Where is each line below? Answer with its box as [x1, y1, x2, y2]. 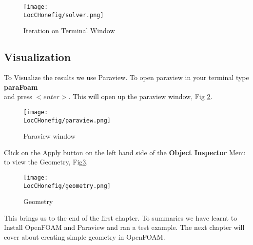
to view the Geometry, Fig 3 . [4, 157, 88, 167]
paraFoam [4, 82, 38, 92]
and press [4, 91, 32, 102]
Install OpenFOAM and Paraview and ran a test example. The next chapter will [4, 222, 245, 232]
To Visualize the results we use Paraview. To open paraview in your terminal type [4, 72, 249, 82]
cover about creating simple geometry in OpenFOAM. [4, 232, 165, 242]
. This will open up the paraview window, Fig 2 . [68, 91, 213, 102]
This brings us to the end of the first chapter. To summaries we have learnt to [4, 212, 237, 223]
